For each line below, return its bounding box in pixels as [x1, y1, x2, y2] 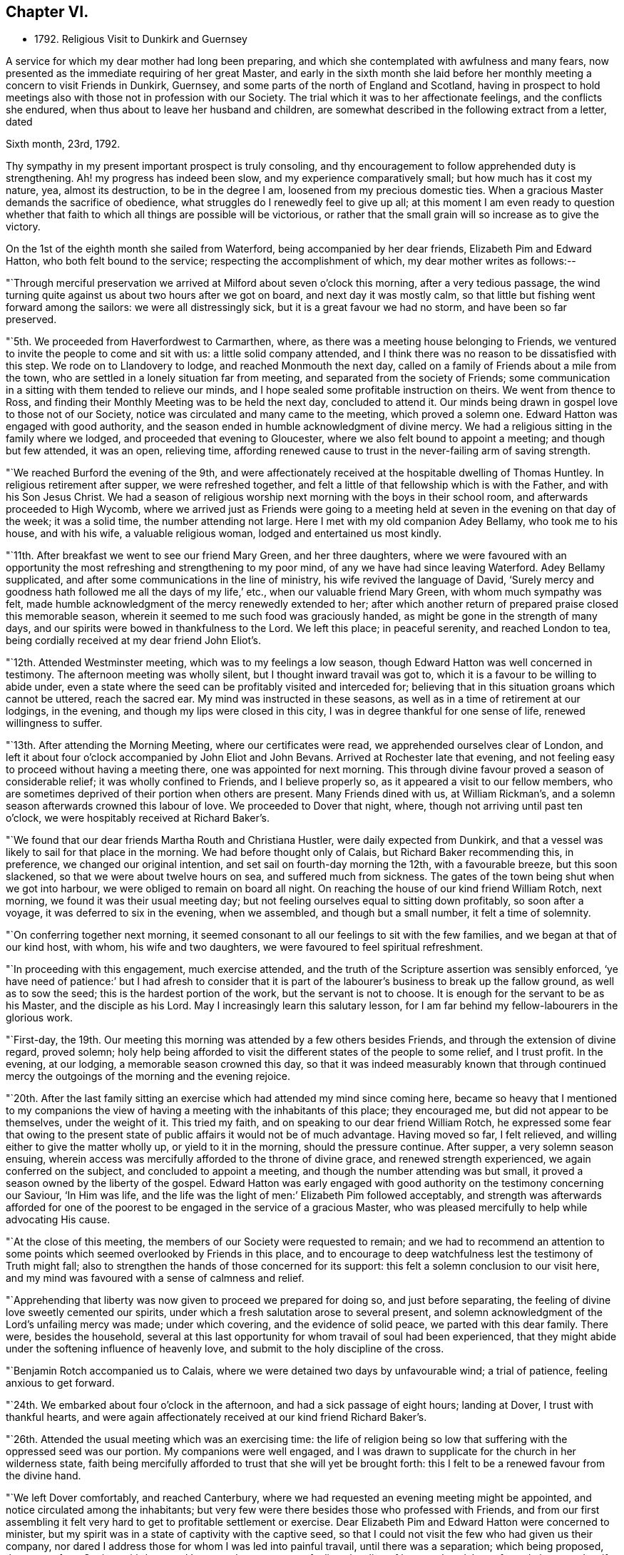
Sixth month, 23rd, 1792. [6, 138, 121, 151]
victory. [6, 220, 41, 233]
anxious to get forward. [6, 1377, 115, 1390]
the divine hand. [6, 1469, 81, 1482]
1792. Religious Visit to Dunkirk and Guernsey [34, 33, 247, 46]
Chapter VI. [6, 3, 89, 21]
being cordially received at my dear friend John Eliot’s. [6, 634, 261, 647]
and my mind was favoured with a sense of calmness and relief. [6, 1272, 305, 1285]
